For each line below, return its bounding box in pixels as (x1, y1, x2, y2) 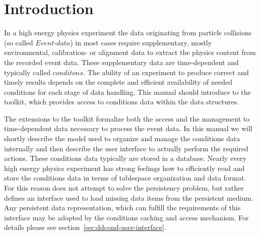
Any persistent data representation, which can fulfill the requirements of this (4, 202, 241, 213)
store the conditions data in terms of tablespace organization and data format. (4, 172, 246, 183)
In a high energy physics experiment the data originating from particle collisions (4, 27, 252, 38)
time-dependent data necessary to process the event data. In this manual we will (4, 123, 252, 134)
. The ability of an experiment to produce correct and (83, 67, 249, 77)
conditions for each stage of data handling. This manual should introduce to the (4, 86, 251, 97)
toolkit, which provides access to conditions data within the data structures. (4, 96, 239, 107)
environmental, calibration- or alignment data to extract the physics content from (4, 47, 256, 57)
